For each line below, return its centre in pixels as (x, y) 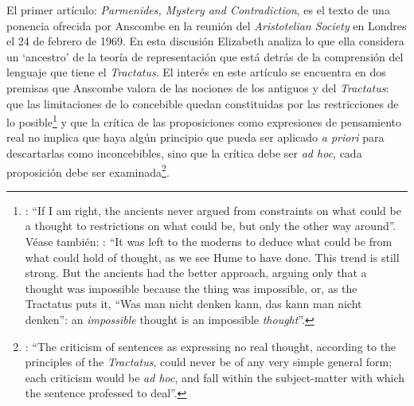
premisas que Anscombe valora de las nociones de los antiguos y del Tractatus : (198, 87)
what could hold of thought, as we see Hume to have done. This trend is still (212, 257)
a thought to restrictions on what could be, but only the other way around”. (211, 226)
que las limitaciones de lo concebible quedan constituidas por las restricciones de (203, 103)
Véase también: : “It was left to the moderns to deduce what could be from (209, 242)
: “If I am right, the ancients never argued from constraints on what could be (213, 210)
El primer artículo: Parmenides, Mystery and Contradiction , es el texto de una (198, 10)
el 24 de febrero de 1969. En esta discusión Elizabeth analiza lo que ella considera (205, 41)
